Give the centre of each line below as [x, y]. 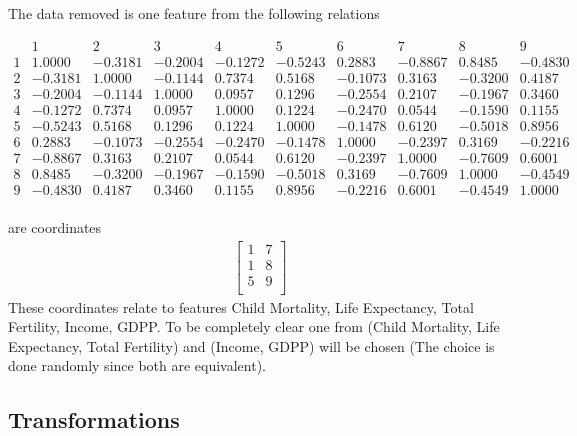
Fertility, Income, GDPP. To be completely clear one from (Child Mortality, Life [254, 326]
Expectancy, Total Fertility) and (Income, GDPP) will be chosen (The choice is [251, 345]
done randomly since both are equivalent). [137, 365]
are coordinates [55, 226]
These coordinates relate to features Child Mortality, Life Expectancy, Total [241, 306]
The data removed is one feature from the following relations [194, 13]
